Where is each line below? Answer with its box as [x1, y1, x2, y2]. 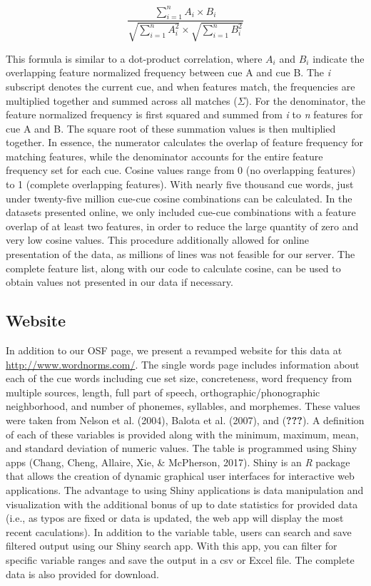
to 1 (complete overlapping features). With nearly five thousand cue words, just [6, 177, 354, 192]
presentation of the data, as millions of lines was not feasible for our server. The [6, 247, 355, 262]
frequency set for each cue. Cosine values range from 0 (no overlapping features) [6, 163, 356, 178]
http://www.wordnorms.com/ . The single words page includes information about [6, 356, 360, 371]
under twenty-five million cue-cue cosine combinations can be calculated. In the [6, 190, 352, 205]
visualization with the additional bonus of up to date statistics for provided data [6, 496, 358, 511]
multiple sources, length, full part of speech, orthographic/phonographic [6, 384, 320, 399]
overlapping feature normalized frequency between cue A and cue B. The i [6, 65, 330, 80]
